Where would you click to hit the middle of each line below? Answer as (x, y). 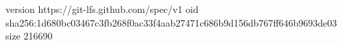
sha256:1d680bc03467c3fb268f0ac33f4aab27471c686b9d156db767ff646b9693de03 (171, 22)
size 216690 (29, 36)
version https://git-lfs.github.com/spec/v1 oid (102, 9)
